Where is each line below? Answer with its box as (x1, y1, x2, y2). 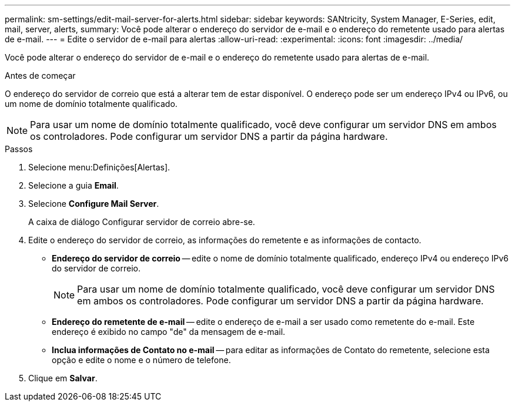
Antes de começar (5, 71, 76, 80)
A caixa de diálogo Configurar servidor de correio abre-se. (28, 217, 255, 227)
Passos (5, 144, 33, 154)
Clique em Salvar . (28, 373, 98, 383)
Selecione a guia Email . (28, 180, 119, 190)
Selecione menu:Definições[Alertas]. (28, 162, 170, 172)
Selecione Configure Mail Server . (28, 199, 159, 209)
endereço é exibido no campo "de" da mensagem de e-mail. (52, 327, 286, 337)
